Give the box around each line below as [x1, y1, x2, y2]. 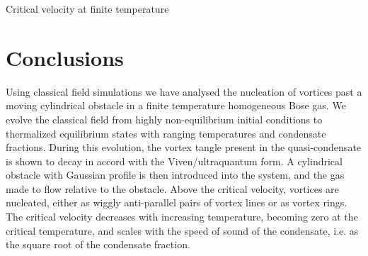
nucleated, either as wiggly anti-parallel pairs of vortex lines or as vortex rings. [6, 195, 347, 210]
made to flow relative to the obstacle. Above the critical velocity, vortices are [6, 181, 339, 196]
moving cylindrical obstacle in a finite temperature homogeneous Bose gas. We [6, 98, 346, 113]
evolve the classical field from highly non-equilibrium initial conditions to [6, 111, 323, 126]
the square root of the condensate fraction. [6, 237, 190, 252]
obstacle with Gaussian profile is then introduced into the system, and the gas [6, 167, 345, 182]
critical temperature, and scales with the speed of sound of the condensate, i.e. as [6, 223, 359, 238]
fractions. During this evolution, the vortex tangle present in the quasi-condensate [6, 140, 362, 155]
